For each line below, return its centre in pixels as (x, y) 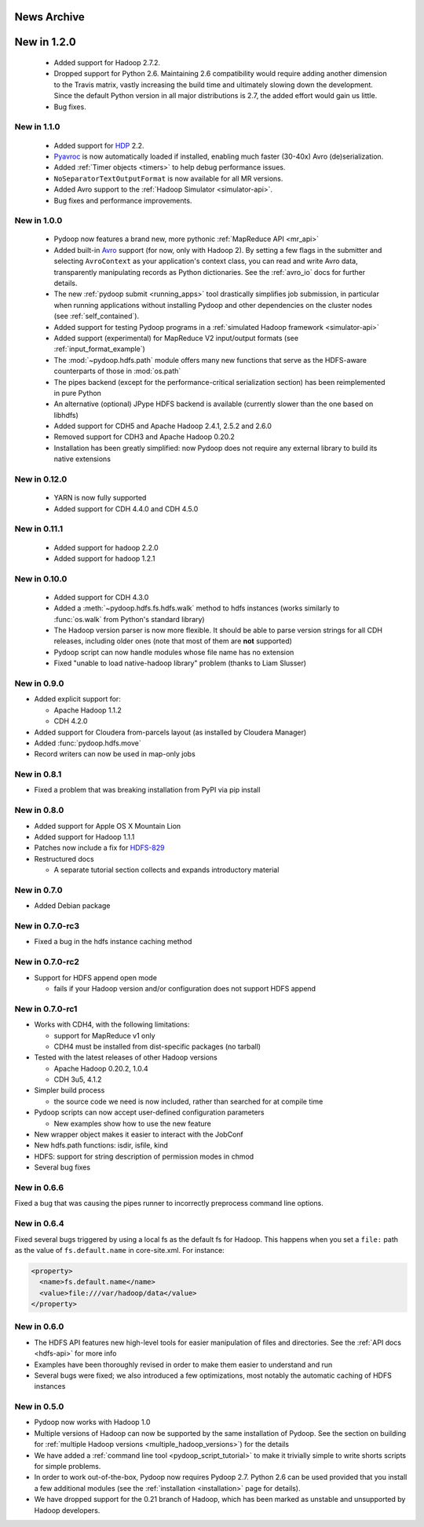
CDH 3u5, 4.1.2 (78, 1079)
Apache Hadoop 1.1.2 (88, 710)
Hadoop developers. (67, 1510)
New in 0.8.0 (39, 811)
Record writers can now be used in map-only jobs (115, 754)
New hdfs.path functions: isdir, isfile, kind (101, 1145)
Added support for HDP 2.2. (99, 145)
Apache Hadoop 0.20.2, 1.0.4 (101, 1068)
